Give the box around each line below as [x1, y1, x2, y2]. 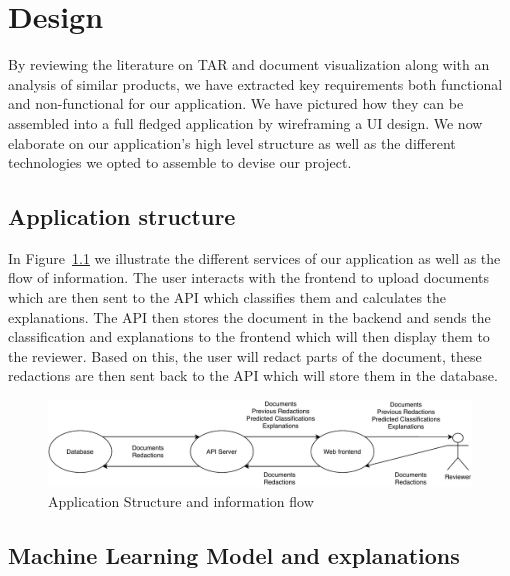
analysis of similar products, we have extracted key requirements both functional [8, 73, 503, 94]
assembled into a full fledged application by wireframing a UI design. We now [8, 112, 483, 133]
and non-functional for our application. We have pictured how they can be [8, 93, 464, 114]
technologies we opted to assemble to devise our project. [8, 152, 352, 173]
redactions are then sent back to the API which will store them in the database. [8, 365, 498, 386]
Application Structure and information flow [48, 490, 314, 511]
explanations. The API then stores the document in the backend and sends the [8, 306, 491, 327]
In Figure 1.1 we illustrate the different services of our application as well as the [8, 247, 501, 268]
